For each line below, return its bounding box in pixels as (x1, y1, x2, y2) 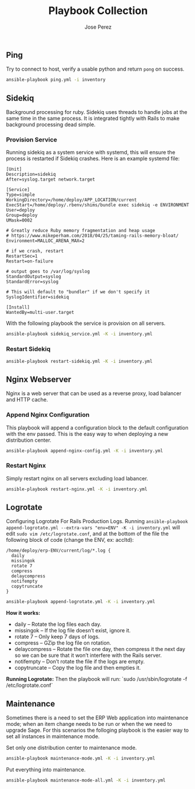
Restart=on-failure (6, 258, 54, 264)
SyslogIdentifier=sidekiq (6, 294, 69, 300)
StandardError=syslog (6, 279, 59, 285)
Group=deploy (6, 212, 38, 219)
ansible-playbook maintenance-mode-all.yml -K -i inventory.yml (6, 777, 166, 783)
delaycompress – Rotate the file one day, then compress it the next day (14, 646, 186, 653)
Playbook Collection (48, 4, 148, 18)
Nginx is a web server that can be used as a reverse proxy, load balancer (6, 390, 182, 397)
